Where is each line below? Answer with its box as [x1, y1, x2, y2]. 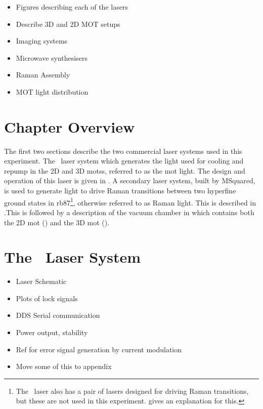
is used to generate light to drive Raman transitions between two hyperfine [4, 185, 236, 196]
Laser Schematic [16, 276, 67, 287]
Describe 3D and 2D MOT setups [16, 18, 120, 29]
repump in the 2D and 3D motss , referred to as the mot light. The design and [4, 165, 245, 176]
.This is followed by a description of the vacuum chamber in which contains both [4, 207, 254, 217]
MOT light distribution [16, 86, 89, 97]
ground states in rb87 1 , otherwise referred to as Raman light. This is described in [4, 195, 256, 208]
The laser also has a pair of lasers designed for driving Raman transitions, [16, 385, 249, 396]
